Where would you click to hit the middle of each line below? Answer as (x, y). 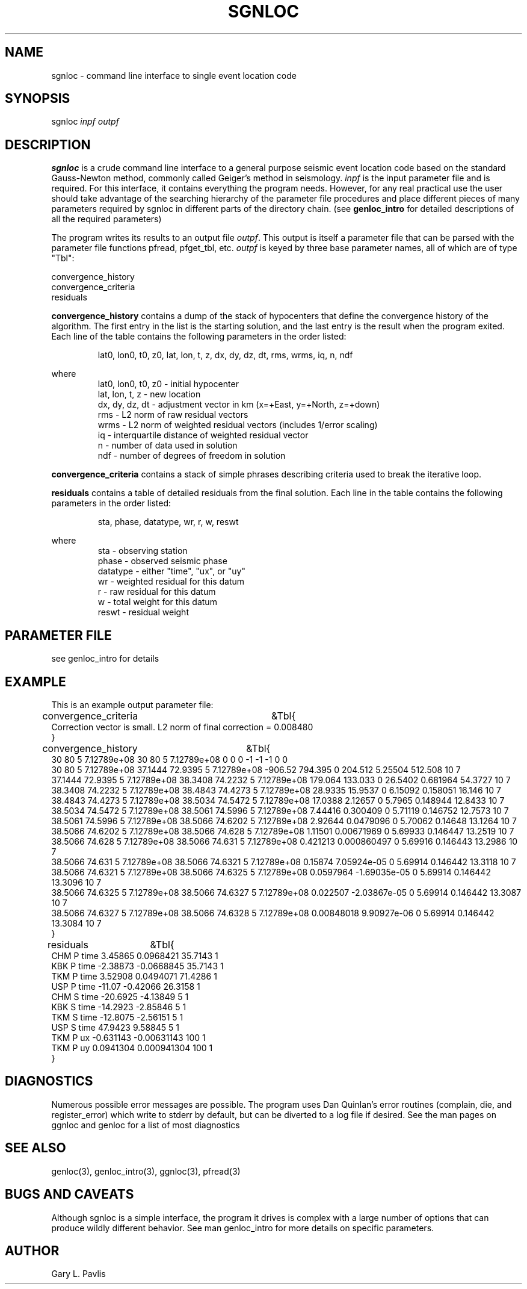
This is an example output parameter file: (132, 704)
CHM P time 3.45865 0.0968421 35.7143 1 (135, 955)
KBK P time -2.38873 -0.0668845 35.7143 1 (137, 966)
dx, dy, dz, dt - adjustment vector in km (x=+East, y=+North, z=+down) (239, 405)
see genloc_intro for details (105, 659)
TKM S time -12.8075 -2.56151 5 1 (117, 1017)
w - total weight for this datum (157, 602)
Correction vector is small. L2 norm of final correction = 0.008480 (182, 727)
